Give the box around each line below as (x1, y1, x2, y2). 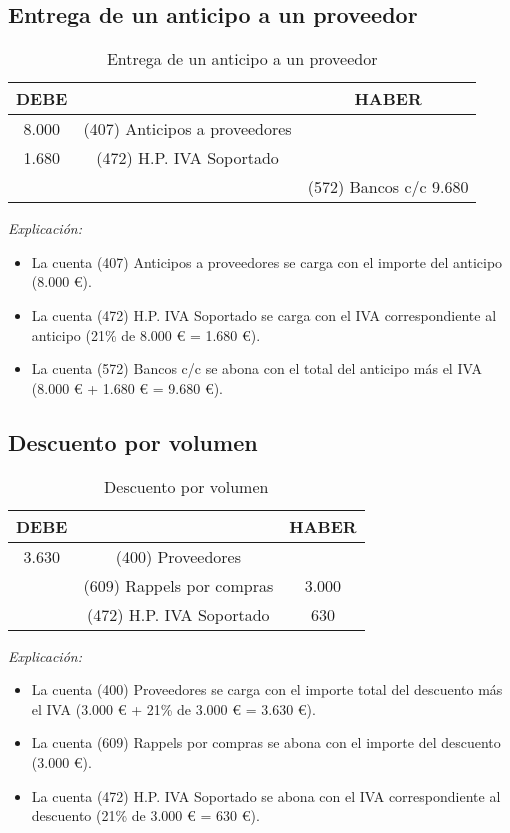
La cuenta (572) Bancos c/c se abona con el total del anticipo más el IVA (31, 358, 482, 379)
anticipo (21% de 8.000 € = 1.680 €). (31, 324, 261, 345)
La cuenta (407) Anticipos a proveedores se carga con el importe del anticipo (31, 251, 503, 272)
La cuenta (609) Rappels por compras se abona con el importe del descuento (31, 732, 501, 753)
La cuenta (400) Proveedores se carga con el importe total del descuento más (31, 679, 503, 700)
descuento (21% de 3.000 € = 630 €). (31, 805, 260, 826)
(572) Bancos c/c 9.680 (307, 175, 469, 199)
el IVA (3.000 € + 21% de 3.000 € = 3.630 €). (31, 698, 316, 719)
